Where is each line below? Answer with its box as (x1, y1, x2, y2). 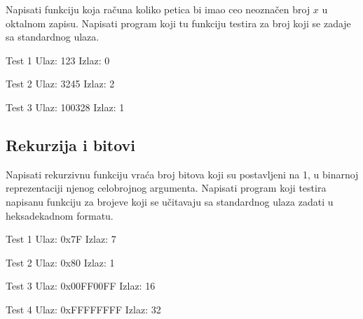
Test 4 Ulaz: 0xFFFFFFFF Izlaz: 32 (6, 302, 161, 316)
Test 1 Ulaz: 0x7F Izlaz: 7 (6, 232, 116, 246)
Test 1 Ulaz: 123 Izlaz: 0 (6, 52, 110, 67)
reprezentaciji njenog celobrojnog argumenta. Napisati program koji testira (6, 180, 327, 195)
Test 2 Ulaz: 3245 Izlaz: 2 (6, 76, 115, 91)
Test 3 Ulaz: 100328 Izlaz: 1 (6, 99, 125, 114)
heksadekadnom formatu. (6, 208, 114, 222)
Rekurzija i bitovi (6, 134, 135, 155)
